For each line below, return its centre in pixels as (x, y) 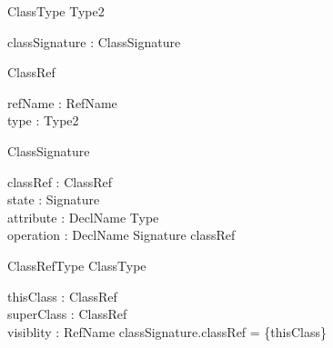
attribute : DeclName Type (83, 217)
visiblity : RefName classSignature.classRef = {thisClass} (167, 331)
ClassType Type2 (56, 11)
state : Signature (54, 199)
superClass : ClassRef (67, 314)
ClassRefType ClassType (77, 265)
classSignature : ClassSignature (94, 41)
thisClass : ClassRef (62, 296)
